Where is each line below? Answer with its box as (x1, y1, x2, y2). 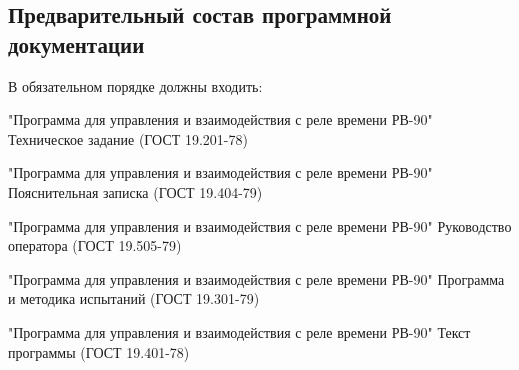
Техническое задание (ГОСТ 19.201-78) (8, 128, 248, 149)
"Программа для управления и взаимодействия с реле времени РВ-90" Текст (8, 321, 471, 342)
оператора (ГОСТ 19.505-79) (8, 235, 182, 256)
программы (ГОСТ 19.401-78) (8, 341, 190, 362)
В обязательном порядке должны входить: (8, 75, 263, 96)
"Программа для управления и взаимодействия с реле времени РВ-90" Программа (8, 268, 505, 289)
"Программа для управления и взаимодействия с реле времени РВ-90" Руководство (8, 215, 512, 236)
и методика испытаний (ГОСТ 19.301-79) (8, 288, 260, 309)
